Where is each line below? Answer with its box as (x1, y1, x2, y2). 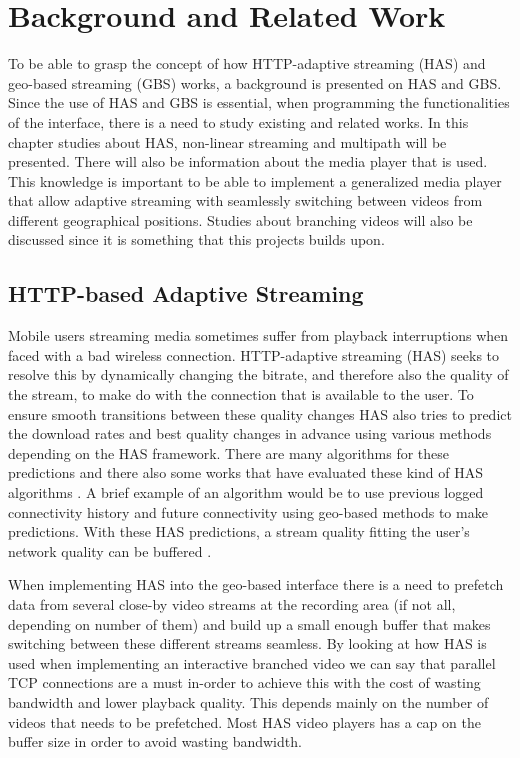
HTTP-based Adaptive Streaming (8, 278, 364, 309)
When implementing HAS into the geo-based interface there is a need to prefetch (8, 574, 504, 595)
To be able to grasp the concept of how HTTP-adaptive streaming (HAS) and (8, 53, 486, 74)
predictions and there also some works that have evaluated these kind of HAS (8, 462, 483, 483)
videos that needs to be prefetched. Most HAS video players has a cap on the (8, 711, 481, 732)
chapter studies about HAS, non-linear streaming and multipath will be (8, 131, 447, 152)
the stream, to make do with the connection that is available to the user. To (8, 384, 474, 405)
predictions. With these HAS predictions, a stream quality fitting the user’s (8, 521, 470, 542)
